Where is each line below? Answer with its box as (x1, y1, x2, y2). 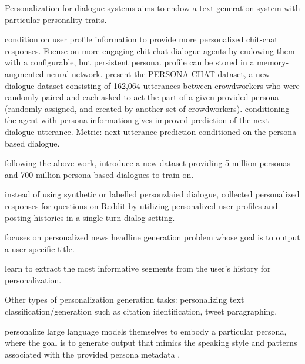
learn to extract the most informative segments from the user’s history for (5, 262, 271, 274)
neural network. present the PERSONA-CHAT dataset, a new (46, 67, 270, 80)
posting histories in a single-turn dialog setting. (5, 211, 175, 223)
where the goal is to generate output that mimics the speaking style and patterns (5, 336, 297, 349)
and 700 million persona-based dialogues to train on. (5, 168, 194, 180)
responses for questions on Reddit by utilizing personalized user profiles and (5, 199, 278, 211)
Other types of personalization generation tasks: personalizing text (5, 293, 244, 306)
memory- (257, 56, 289, 68)
